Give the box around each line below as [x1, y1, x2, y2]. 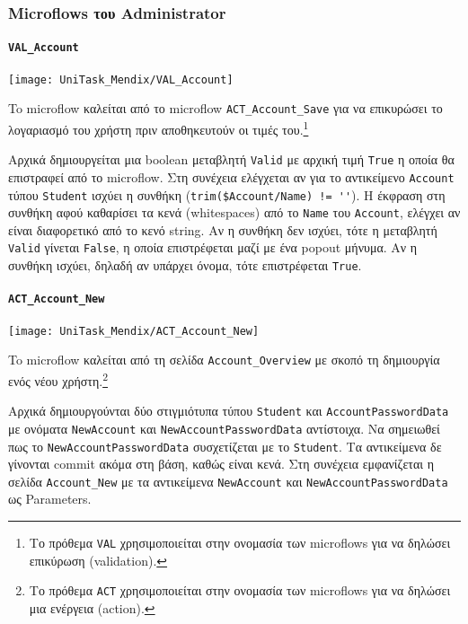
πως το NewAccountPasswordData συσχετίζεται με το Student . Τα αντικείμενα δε [8, 436, 442, 455]
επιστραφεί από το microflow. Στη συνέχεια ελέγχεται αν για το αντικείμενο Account [8, 167, 455, 186]
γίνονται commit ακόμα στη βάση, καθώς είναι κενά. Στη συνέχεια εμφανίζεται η [8, 454, 434, 473]
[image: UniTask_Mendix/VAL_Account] [8, 73, 234, 86]
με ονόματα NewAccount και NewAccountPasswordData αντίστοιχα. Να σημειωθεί [8, 418, 440, 437]
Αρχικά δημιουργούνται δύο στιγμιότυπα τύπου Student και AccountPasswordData [8, 401, 449, 420]
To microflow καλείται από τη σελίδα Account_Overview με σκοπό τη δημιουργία [8, 350, 440, 369]
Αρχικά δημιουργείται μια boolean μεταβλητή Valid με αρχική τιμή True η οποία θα [8, 150, 455, 169]
